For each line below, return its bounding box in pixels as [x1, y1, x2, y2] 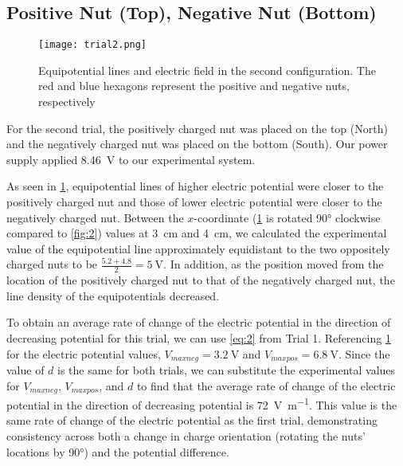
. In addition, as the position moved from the [163, 256, 384, 272]
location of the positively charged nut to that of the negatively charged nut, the [6, 272, 395, 288]
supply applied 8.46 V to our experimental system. [6, 151, 256, 167]
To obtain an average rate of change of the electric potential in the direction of [6, 314, 391, 331]
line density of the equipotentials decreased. [6, 287, 220, 303]
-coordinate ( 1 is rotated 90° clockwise [194, 209, 381, 225]
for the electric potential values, [6, 345, 161, 362]
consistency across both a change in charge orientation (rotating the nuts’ [6, 427, 366, 444]
